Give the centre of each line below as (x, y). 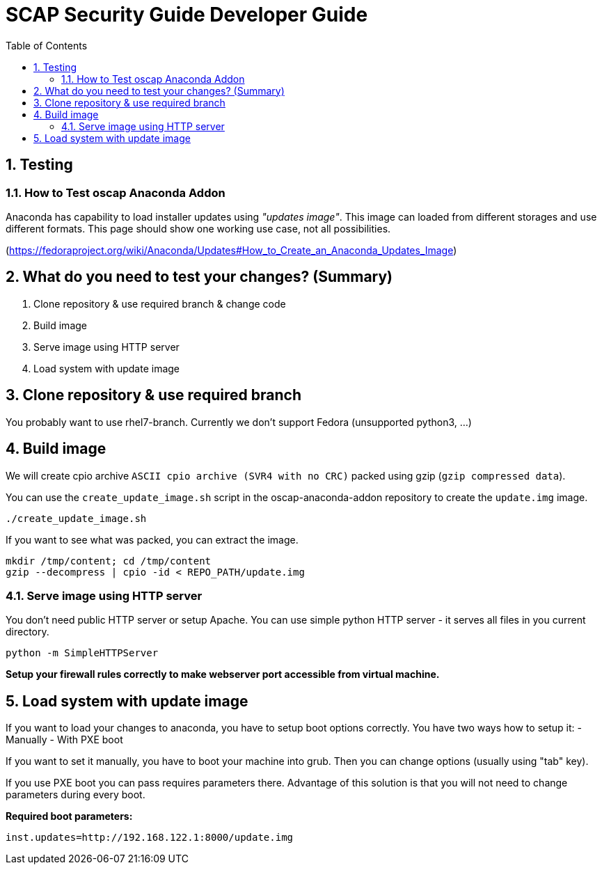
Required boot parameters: (69, 816)
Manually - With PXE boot (64, 740)
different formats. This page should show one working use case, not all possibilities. (198, 228)
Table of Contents (47, 45)
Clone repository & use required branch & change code (160, 303)
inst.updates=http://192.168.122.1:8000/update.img (150, 838)
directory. (27, 632)
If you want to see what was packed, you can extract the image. (152, 539)
